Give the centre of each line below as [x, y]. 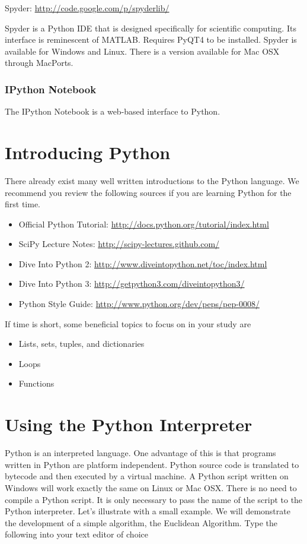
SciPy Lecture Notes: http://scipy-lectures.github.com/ [119, 244]
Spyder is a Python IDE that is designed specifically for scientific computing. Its [151, 28]
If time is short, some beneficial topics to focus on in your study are [128, 323]
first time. [23, 204]
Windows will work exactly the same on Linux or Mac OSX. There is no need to [151, 487]
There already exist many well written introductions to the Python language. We [152, 180]
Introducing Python [88, 152]
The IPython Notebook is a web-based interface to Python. [113, 111]
